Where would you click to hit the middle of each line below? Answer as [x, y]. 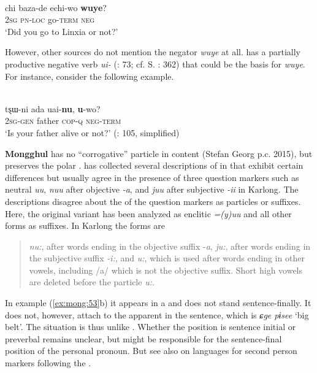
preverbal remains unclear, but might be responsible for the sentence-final [143, 338]
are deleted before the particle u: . [92, 282]
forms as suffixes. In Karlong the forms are [85, 225]
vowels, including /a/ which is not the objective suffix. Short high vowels [166, 270]
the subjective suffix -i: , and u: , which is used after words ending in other [167, 258]
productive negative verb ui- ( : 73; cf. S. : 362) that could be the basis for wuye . [155, 63]
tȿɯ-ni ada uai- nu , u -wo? [53, 108]
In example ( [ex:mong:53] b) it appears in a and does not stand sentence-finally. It [158, 303]
